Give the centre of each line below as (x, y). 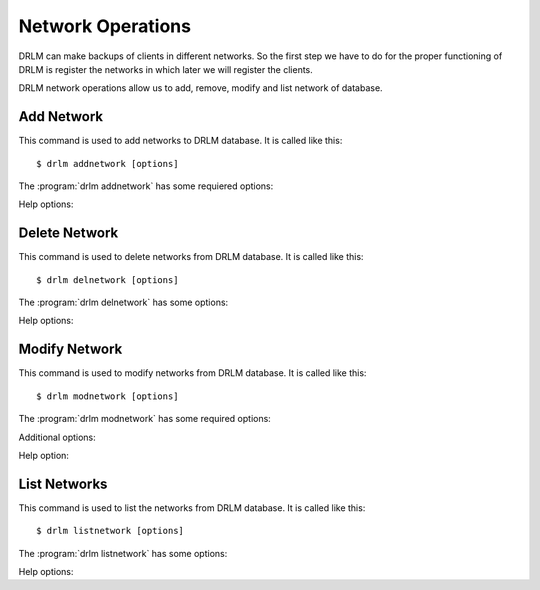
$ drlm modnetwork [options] (107, 396)
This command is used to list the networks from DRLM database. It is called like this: (192, 507)
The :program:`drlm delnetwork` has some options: (123, 302)
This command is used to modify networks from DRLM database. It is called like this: (192, 373)
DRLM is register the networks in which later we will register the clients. (166, 69)
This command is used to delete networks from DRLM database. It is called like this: (191, 257)
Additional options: (57, 437)
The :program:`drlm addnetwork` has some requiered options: (146, 186)
